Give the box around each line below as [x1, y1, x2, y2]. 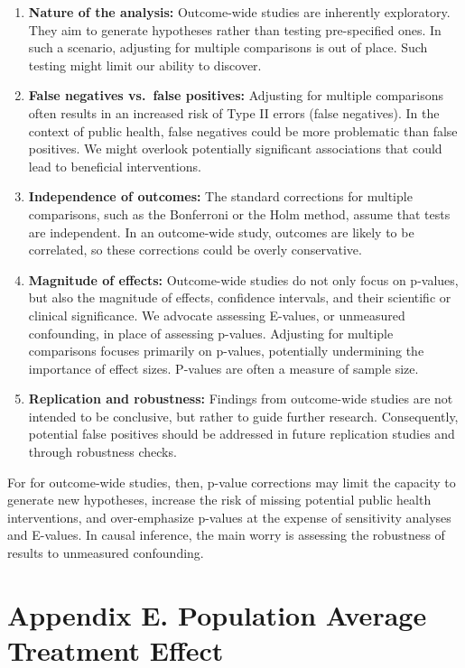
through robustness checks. [28, 442, 177, 461]
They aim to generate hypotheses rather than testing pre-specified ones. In [28, 20, 442, 39]
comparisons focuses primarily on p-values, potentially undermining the [28, 341, 424, 360]
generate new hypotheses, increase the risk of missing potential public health [7, 490, 432, 509]
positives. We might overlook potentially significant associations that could [28, 139, 442, 158]
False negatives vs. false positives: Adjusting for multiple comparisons [28, 86, 444, 105]
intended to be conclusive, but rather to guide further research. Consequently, [28, 406, 459, 425]
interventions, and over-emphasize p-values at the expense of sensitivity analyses [7, 507, 451, 526]
